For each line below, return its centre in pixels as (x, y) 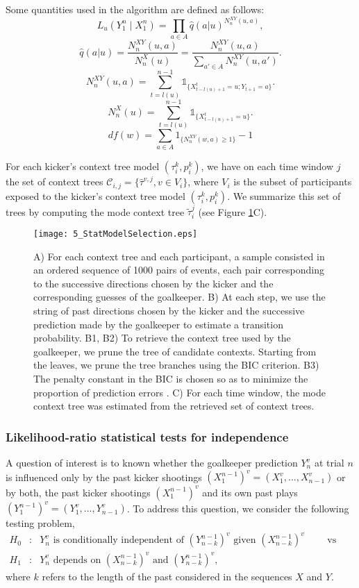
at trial (329, 463)
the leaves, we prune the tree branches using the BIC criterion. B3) (176, 365)
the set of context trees (55, 182)
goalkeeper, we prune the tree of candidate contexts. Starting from (175, 351)
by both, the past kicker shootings (78, 492)
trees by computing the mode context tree (95, 211)
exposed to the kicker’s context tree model (95, 195)
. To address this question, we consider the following (238, 508)
